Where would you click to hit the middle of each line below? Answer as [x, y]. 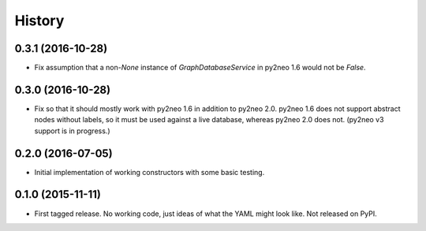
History [39, 20]
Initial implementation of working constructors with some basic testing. [149, 172]
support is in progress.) [72, 131]
